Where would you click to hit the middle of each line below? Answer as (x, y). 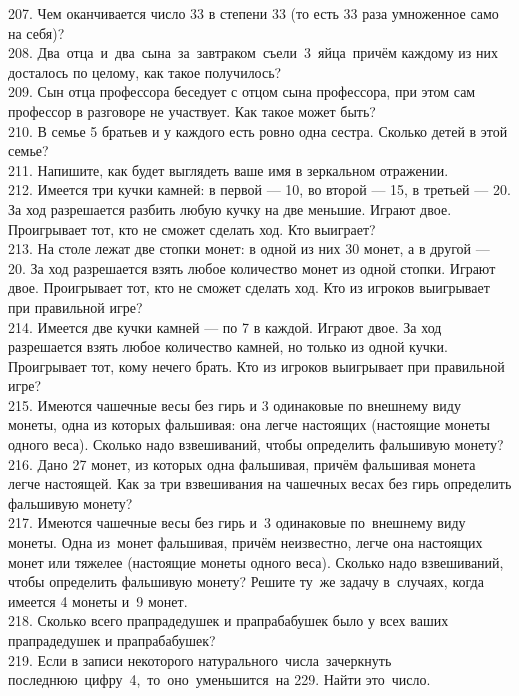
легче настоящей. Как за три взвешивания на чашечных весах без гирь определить (260, 483)
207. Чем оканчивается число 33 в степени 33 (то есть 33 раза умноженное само (253, 13)
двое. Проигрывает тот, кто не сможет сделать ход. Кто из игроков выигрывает (249, 287)
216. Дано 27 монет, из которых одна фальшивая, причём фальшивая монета (242, 463)
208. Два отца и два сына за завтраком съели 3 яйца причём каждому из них (253, 52)
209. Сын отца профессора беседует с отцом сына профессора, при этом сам (242, 91)
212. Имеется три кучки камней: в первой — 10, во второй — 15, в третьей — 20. (259, 189)
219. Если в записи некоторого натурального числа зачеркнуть (200, 659)
